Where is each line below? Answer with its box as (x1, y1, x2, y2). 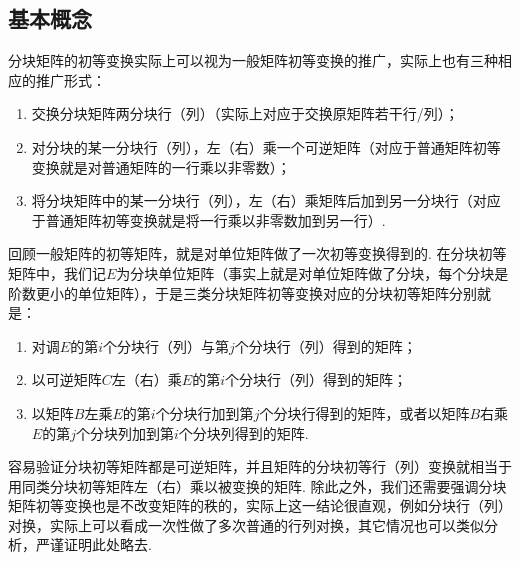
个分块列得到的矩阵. (178, 422, 309, 443)
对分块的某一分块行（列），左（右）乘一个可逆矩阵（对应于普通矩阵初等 (31, 136, 501, 157)
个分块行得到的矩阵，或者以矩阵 (259, 402, 470, 423)
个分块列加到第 (75, 422, 174, 443)
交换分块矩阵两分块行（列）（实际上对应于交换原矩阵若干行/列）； (31, 103, 459, 124)
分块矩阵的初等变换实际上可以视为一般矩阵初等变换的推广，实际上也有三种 (8, 50, 498, 71)
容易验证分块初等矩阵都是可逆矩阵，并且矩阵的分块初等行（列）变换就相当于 (8, 456, 512, 477)
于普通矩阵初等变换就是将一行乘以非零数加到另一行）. (31, 209, 386, 230)
